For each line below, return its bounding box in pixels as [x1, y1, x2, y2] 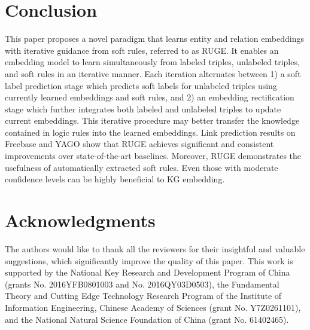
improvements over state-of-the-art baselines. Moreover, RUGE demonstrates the [5, 149, 302, 162]
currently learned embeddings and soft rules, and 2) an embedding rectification [5, 91, 294, 103]
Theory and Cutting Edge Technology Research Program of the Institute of [5, 289, 282, 302]
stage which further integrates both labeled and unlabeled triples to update [5, 102, 281, 115]
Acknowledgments [5, 208, 156, 233]
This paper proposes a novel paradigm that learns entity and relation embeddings [5, 32, 304, 45]
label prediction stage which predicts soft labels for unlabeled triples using [5, 79, 277, 91]
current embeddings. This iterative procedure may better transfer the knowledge [5, 114, 300, 127]
